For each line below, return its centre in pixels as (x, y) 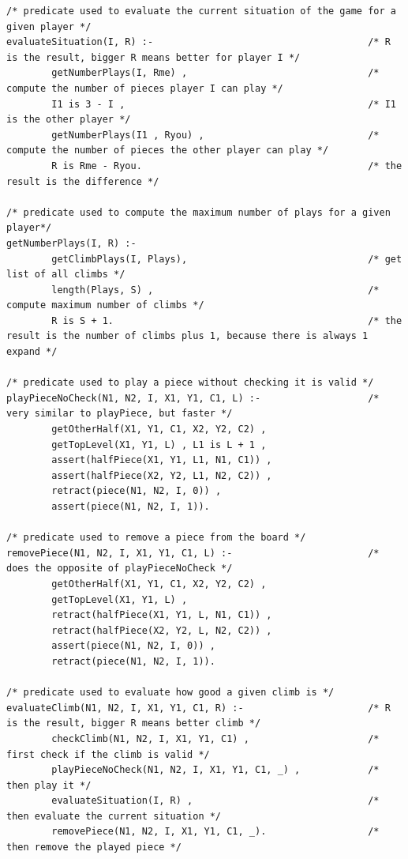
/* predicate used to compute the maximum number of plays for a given (198, 212)
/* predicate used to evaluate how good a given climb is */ (170, 693)
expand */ (32, 352)
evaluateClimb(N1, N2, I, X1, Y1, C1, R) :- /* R (198, 708)
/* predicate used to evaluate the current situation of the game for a (201, 11)
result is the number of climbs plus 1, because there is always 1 (187, 336)
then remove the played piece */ (94, 848)
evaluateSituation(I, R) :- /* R (198, 42)
